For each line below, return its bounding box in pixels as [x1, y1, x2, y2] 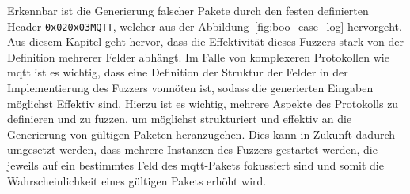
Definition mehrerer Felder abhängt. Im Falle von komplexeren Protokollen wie [7, 48, 389, 65]
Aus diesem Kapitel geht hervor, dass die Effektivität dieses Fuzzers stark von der [7, 33, 404, 50]
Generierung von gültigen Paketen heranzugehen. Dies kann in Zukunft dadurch [7, 125, 396, 142]
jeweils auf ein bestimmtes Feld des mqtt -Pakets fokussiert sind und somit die [7, 157, 384, 173]
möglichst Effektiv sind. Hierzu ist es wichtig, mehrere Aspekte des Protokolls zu [7, 95, 399, 111]
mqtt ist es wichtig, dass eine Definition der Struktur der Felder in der [7, 64, 348, 80]
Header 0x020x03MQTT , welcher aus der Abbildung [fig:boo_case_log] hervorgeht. [7, 17, 402, 34]
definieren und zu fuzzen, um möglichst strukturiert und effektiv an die [7, 110, 352, 127]
